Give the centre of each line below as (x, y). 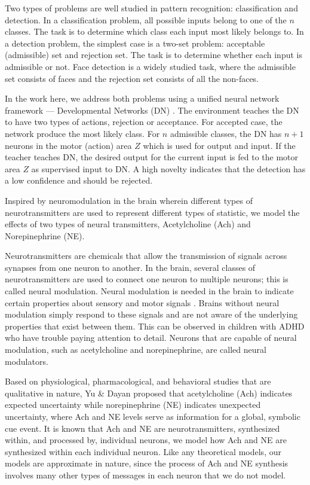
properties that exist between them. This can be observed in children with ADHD (155, 326)
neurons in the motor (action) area (68, 145)
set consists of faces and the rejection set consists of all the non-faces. (132, 78)
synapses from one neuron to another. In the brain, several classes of (130, 267)
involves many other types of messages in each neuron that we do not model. (145, 475)
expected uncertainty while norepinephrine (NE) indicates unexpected (133, 405)
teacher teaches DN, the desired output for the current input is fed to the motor (152, 157)
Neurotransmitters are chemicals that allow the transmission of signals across (146, 256)
